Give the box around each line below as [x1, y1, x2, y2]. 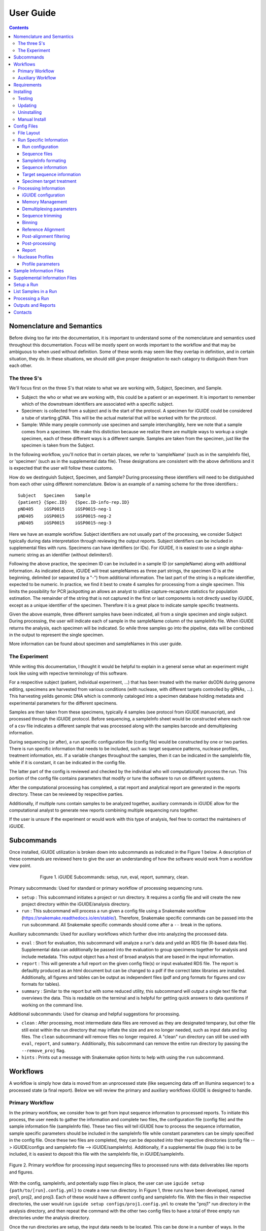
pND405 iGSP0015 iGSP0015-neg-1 [18, 506, 112, 512]
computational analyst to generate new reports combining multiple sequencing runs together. [9, 808, 199, 813]
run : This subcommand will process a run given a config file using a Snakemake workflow [21, 908, 206, 914]
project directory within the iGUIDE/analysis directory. [21, 901, 131, 907]
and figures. [9, 1169, 34, 1175]
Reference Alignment [22, 227, 65, 232]
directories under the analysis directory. [9, 1215, 90, 1221]
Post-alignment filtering [22, 233, 70, 239]
